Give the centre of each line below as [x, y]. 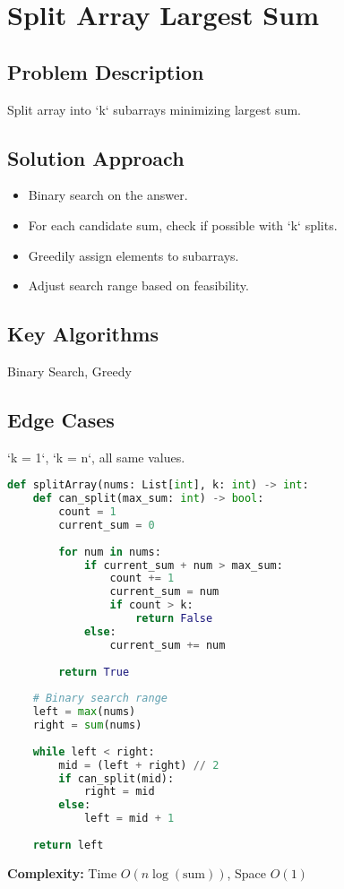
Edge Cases [61, 419]
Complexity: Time [62, 872]
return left [68, 845]
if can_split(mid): [116, 778]
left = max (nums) [84, 712]
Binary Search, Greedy [69, 371]
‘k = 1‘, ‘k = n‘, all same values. [96, 457]
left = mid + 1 [129, 819]
